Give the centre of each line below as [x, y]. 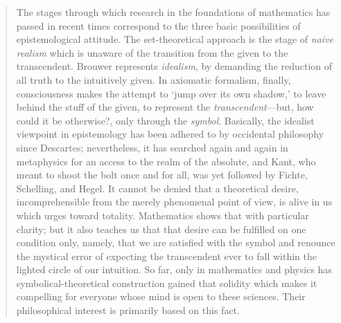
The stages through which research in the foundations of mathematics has [173, 12]
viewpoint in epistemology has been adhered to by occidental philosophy [170, 134]
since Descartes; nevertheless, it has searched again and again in [152, 147]
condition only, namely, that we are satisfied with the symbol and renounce [176, 242]
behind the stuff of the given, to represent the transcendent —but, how [165, 107]
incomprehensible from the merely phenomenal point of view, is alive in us [174, 202]
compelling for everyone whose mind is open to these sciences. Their [161, 296]
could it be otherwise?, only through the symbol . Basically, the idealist [165, 120]
